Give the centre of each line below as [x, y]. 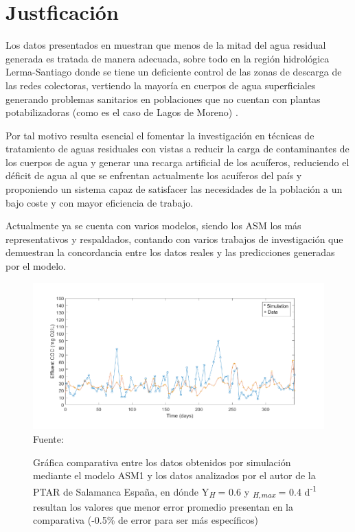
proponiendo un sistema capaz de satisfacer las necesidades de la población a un [174, 189]
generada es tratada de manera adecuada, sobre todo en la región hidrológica [168, 58]
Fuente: [48, 439]
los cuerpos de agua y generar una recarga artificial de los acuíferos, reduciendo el [177, 162]
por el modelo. [36, 266]
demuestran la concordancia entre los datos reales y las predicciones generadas [170, 252]
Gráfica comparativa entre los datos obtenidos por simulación [162, 462]
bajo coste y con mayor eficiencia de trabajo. [100, 202]
